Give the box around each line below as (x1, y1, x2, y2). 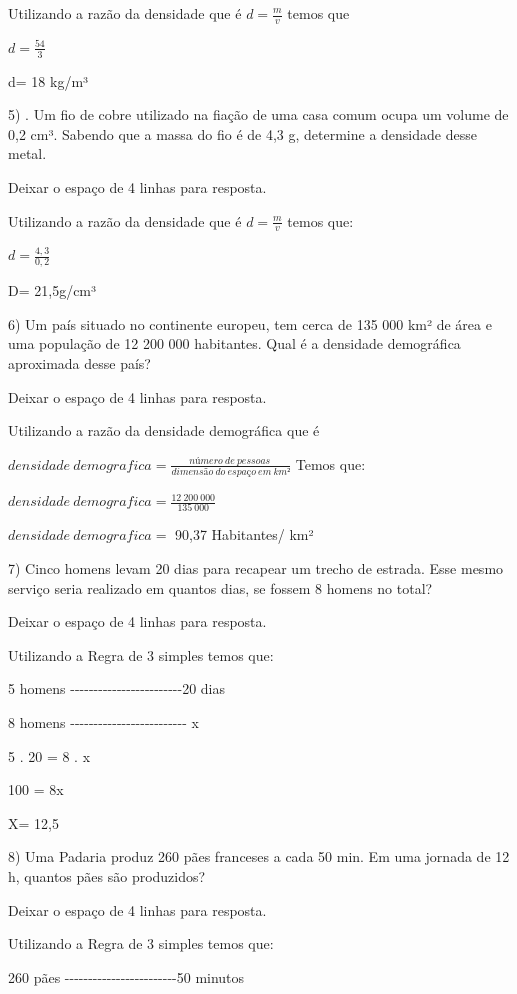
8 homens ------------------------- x (8, 712, 199, 733)
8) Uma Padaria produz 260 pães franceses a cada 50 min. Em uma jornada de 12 (8, 846, 510, 867)
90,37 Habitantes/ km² (175, 524, 314, 545)
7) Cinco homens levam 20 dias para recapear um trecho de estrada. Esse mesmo (8, 558, 504, 579)
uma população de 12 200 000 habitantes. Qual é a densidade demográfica (8, 333, 461, 354)
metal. (8, 143, 47, 164)
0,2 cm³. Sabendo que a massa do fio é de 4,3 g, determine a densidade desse (8, 123, 477, 144)
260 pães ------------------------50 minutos (8, 966, 245, 987)
